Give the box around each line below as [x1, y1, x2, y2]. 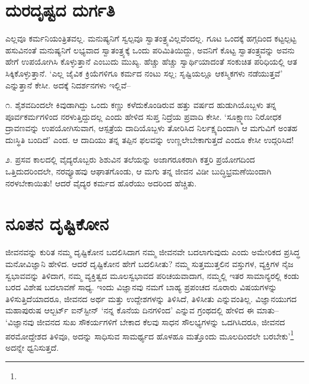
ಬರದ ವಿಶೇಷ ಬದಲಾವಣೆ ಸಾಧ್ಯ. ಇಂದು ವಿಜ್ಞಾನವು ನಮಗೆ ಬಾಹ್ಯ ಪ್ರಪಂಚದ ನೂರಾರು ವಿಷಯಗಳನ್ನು [5, 281, 278, 293]
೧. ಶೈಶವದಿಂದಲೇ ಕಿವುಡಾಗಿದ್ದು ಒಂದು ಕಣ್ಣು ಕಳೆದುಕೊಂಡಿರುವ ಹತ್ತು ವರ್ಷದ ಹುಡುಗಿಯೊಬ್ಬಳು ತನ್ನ [5, 99, 276, 111]
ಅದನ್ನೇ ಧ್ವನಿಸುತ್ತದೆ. [5, 341, 59, 353]
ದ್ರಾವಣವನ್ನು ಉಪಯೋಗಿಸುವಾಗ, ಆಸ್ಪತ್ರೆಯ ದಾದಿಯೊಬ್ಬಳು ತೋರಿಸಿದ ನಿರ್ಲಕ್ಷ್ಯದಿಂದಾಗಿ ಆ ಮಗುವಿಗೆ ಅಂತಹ [5, 122, 298, 134]
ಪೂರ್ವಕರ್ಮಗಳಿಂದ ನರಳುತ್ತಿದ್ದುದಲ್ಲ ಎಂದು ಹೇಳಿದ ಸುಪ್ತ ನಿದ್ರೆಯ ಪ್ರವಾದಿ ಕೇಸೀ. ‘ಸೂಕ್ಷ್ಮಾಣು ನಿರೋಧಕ [5, 110, 282, 122]
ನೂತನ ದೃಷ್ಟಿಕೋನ [5, 211, 109, 236]
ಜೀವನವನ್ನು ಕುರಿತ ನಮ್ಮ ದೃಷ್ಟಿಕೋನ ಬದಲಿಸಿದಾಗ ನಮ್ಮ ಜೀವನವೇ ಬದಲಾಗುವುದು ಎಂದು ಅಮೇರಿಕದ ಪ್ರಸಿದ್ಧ [5, 246, 300, 258]
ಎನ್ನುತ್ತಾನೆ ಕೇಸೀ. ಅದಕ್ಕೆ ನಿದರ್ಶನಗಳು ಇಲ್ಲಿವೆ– [5, 78, 131, 91]
